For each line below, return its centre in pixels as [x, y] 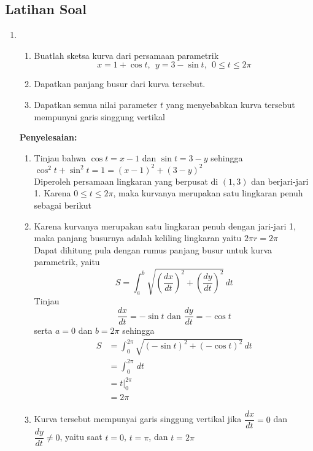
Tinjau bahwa [60, 157]
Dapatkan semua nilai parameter [96, 104]
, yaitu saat [81, 437]
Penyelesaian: [48, 137]
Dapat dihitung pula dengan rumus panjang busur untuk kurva [153, 249]
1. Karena [52, 193]
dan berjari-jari [280, 181]
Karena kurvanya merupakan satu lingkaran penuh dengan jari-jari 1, [165, 225]
